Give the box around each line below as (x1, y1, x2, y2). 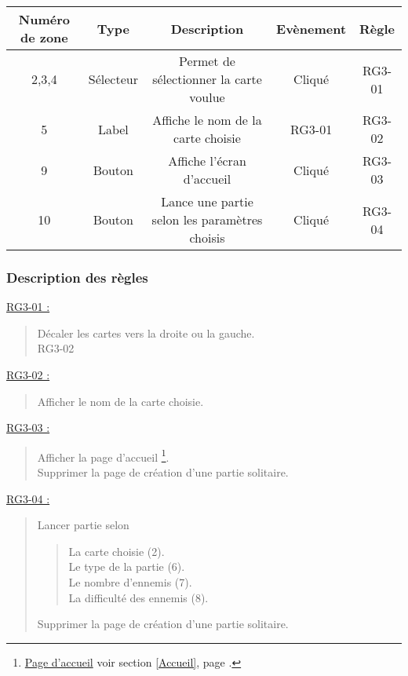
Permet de (179, 52, 235, 70)
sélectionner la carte (152, 70, 262, 88)
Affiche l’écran (168, 152, 246, 170)
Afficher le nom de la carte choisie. (37, 393, 204, 409)
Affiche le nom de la (152, 111, 262, 129)
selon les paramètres (151, 210, 263, 228)
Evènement (276, 19, 347, 38)
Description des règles (6, 267, 148, 287)
